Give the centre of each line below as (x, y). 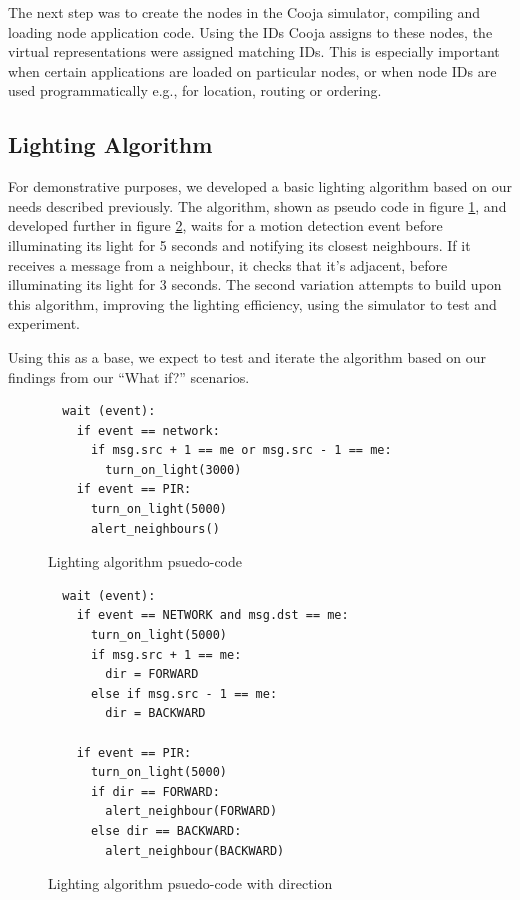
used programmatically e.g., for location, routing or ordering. (195, 90)
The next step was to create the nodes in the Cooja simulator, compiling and (244, 12)
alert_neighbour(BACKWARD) (195, 850)
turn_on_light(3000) (173, 469)
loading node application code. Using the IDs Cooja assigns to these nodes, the (250, 31)
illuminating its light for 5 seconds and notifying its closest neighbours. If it (239, 244)
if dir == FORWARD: (155, 791)
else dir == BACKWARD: (166, 830)
